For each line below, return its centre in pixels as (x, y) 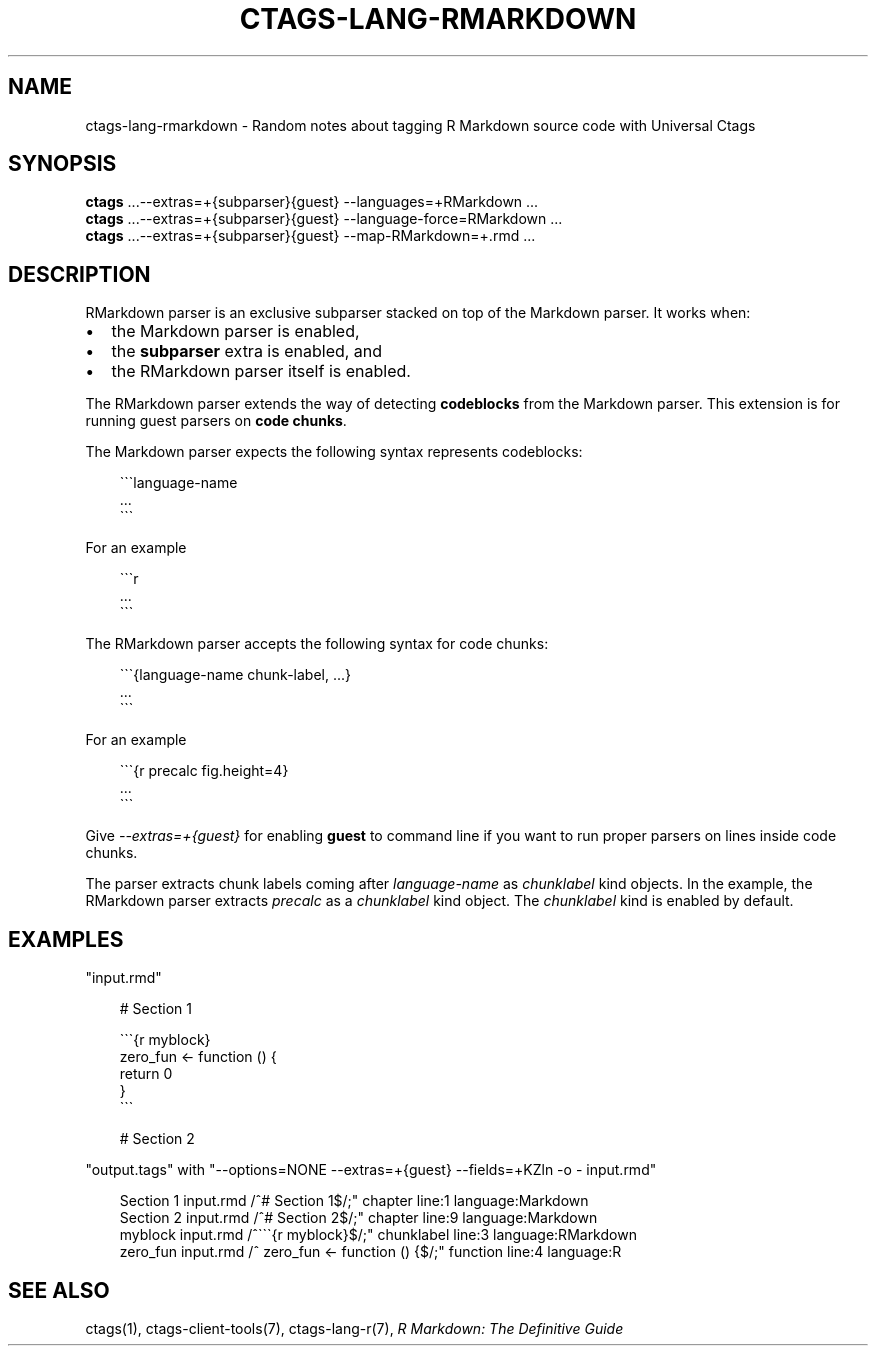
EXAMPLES (66, 939)
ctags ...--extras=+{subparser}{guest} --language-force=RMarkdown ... (324, 219)
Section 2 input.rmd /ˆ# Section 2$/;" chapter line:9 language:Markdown (358, 1218)
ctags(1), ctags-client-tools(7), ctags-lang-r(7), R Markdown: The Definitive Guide (354, 1328)
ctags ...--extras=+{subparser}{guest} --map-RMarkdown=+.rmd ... (310, 236)
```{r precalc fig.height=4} (204, 771)
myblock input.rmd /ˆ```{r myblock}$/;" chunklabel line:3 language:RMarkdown (378, 1235)
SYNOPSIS (62, 164)
